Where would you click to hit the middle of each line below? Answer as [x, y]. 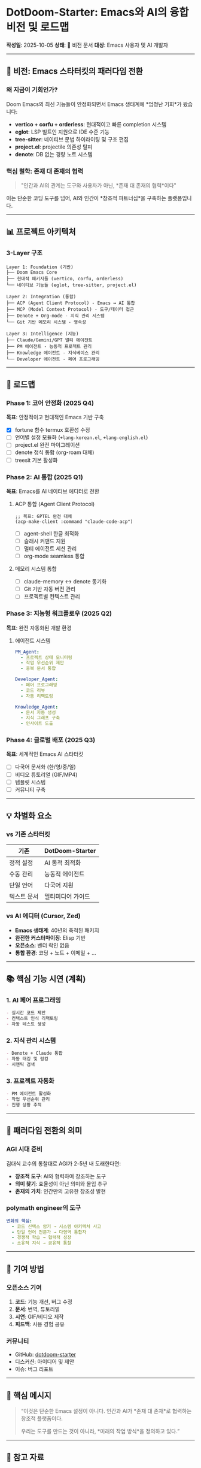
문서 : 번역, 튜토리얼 [37, 1309]
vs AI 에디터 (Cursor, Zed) [43, 916]
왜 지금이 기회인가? [32, 90]
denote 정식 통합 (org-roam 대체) [54, 452]
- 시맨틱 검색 [21, 1065]
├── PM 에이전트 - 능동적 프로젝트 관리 [49, 346]
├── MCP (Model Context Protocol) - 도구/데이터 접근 [70, 309]
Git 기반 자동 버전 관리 [50, 589]
